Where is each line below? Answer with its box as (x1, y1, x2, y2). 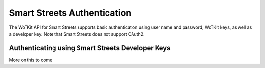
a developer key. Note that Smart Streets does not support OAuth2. (9, 31, 145, 37)
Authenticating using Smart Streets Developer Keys (9, 44, 171, 52)
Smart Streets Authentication (9, 7, 132, 18)
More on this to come (9, 57, 53, 63)
